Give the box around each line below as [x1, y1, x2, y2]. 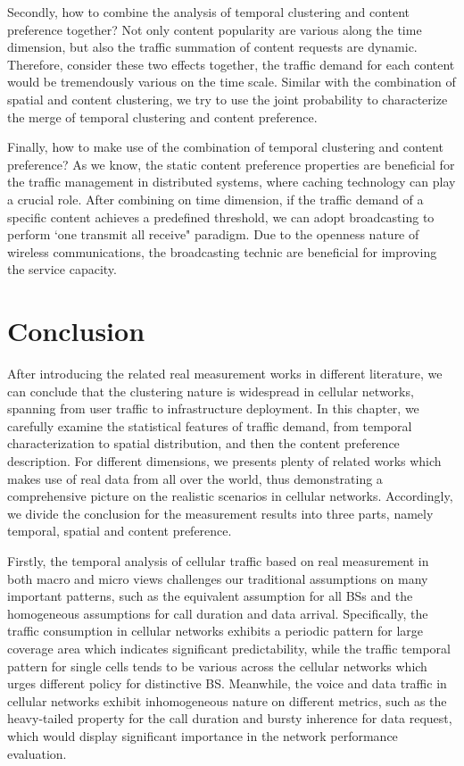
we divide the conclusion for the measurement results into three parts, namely [7, 504, 434, 522]
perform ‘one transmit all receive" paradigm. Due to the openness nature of [7, 225, 419, 244]
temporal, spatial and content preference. [7, 521, 232, 540]
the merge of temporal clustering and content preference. [7, 107, 318, 126]
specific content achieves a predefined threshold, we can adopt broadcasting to [7, 207, 435, 226]
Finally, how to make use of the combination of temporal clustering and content [7, 137, 443, 156]
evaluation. [7, 744, 67, 762]
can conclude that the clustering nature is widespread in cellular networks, [7, 381, 414, 400]
